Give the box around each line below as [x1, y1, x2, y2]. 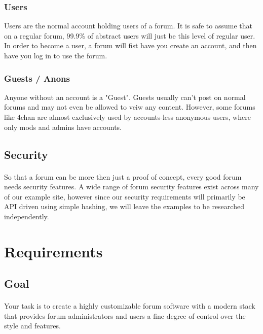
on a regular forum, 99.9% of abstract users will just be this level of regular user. [4, 30, 255, 41]
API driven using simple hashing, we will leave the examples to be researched [4, 201, 244, 212]
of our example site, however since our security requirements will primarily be [4, 191, 245, 202]
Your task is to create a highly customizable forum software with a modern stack [4, 300, 255, 311]
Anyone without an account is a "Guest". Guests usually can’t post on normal [4, 91, 246, 102]
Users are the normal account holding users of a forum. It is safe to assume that [4, 20, 252, 31]
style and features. [4, 320, 61, 331]
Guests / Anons [4, 72, 70, 84]
